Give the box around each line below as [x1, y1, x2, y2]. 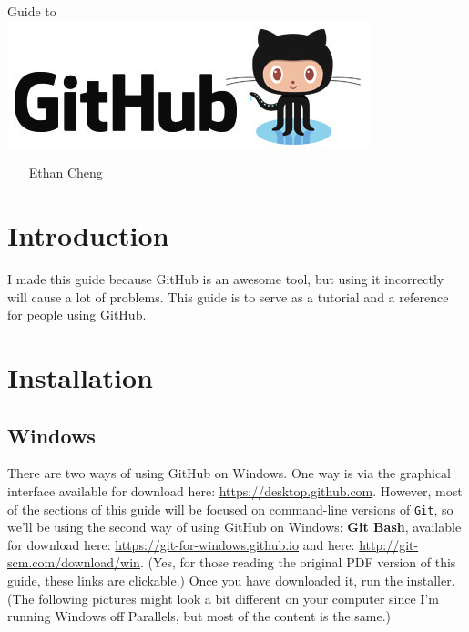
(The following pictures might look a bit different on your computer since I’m [7, 588, 439, 607]
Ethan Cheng [28, 163, 103, 182]
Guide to [7, 2, 56, 20]
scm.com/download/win [7, 553, 140, 572]
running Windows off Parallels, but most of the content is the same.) [7, 607, 392, 626]
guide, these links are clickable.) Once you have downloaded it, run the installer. [7, 571, 455, 590]
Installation [7, 359, 153, 395]
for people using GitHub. [7, 305, 147, 324]
